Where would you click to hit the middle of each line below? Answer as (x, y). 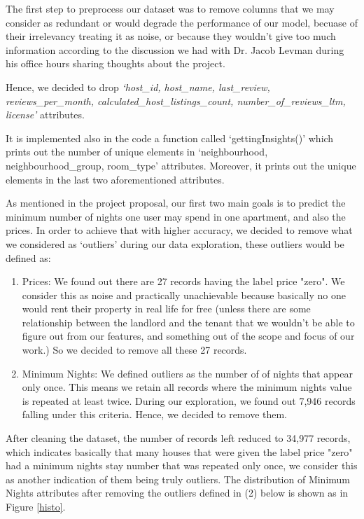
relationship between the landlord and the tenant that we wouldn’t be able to (188, 322)
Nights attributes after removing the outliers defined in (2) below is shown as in (177, 493)
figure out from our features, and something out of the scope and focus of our (188, 336)
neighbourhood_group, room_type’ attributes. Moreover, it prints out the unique (181, 165)
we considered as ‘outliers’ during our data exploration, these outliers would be (175, 243)
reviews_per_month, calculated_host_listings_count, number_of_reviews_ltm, (176, 101)
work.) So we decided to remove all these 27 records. (134, 350)
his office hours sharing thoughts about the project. (115, 63)
